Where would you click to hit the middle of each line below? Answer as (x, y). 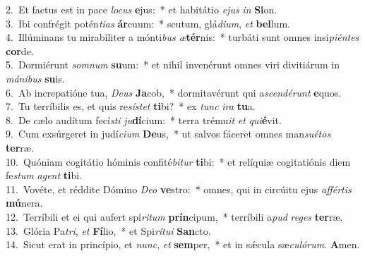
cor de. (20, 50)
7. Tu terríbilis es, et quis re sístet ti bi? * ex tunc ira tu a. (131, 106)
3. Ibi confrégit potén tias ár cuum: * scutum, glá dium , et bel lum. (148, 23)
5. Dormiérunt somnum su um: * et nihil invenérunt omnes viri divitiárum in (173, 65)
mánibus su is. (35, 78)
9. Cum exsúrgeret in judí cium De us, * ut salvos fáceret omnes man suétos (168, 134)
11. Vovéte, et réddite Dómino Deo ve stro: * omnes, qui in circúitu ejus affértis (179, 189)
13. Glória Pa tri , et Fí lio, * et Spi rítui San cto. (108, 230)
